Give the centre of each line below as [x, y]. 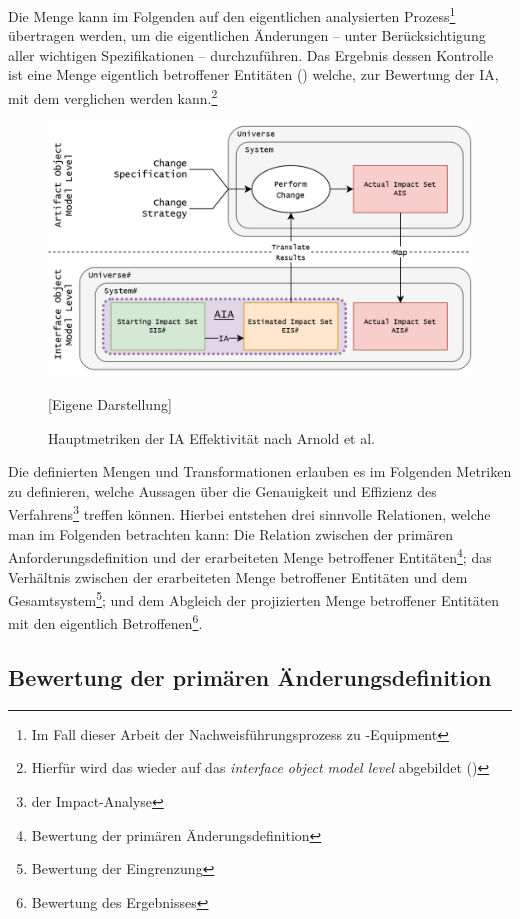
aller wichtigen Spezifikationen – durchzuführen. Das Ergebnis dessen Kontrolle [251, 54]
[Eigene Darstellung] [110, 404]
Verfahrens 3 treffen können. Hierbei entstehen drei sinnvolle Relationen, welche [249, 513]
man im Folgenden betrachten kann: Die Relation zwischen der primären [230, 533]
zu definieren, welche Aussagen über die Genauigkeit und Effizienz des [222, 490]
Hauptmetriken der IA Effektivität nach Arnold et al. [212, 437]
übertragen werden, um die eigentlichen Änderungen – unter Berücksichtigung [247, 35]
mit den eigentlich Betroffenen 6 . [105, 622]
